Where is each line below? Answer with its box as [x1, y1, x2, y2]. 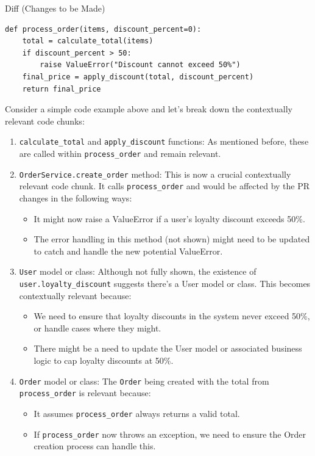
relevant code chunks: [5, 114, 85, 127]
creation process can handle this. [34, 440, 156, 452]
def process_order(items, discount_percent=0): [5, 24, 202, 34]
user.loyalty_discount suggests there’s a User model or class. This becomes [19, 277, 311, 289]
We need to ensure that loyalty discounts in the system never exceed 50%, [34, 309, 310, 322]
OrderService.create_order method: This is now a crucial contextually [19, 167, 291, 180]
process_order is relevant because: [19, 386, 151, 399]
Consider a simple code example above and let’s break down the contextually [5, 103, 293, 115]
